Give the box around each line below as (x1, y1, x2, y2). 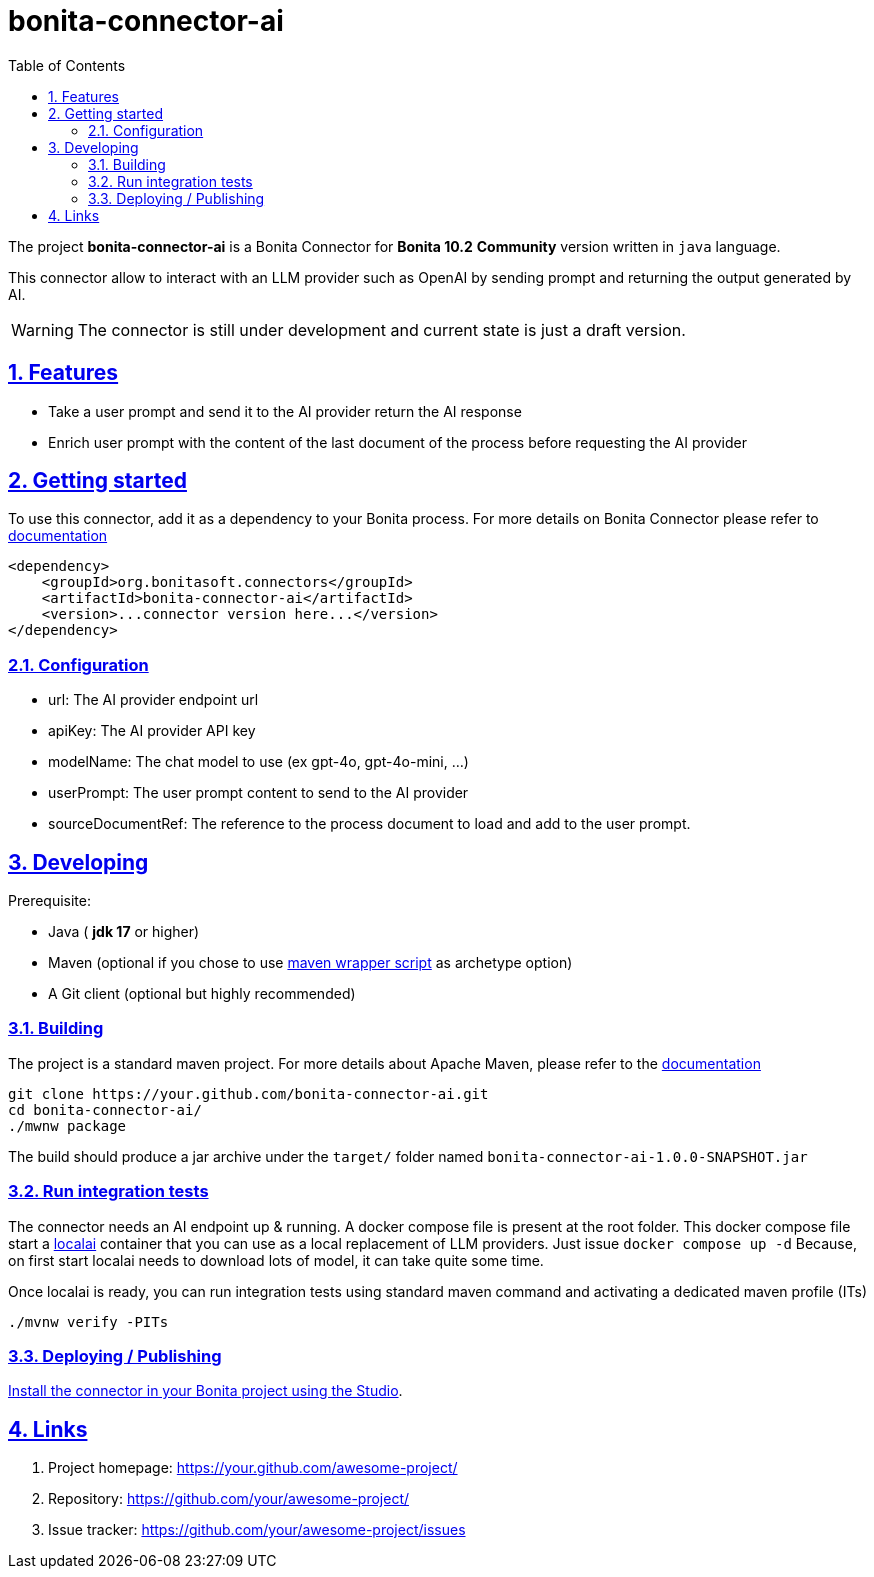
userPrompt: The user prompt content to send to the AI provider (48, 784, 469, 802)
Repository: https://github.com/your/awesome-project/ (48, 1490, 410, 1508)
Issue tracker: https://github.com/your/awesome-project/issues (48, 1521, 466, 1539)
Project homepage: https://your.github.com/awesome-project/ (48, 1459, 458, 1477)
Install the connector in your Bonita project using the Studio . (8, 1382, 403, 1400)
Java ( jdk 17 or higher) (48, 923, 200, 941)
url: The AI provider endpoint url (48, 691, 259, 709)
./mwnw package (8, 1117, 127, 1134)
